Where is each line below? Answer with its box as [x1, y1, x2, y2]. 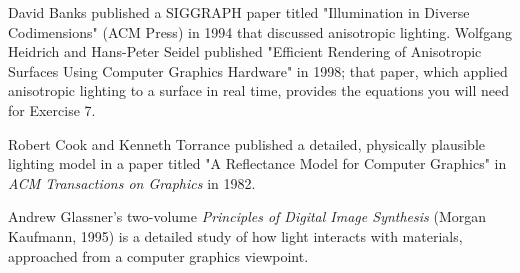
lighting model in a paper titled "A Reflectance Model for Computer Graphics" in [8, 153, 507, 174]
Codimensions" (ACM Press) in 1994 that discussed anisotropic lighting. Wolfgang [8, 21, 512, 42]
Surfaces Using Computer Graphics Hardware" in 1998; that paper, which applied [8, 60, 508, 81]
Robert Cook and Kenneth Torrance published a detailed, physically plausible [8, 133, 485, 154]
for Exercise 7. [8, 99, 96, 120]
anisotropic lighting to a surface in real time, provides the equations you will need [8, 80, 509, 101]
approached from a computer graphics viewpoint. [8, 245, 309, 266]
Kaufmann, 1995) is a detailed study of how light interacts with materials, [8, 225, 463, 246]
